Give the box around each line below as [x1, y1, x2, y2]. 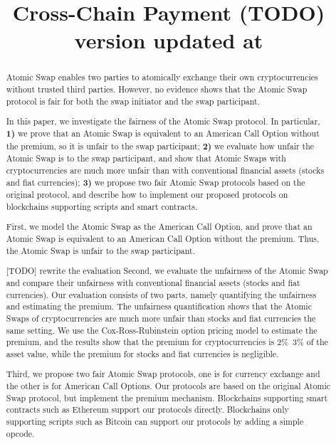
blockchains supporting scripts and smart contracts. [6, 200, 198, 212]
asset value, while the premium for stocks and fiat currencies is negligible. [6, 347, 279, 359]
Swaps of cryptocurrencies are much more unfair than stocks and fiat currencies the [6, 312, 316, 324]
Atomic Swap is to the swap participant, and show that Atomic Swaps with [6, 152, 286, 164]
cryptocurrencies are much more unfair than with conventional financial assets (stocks [6, 164, 325, 176]
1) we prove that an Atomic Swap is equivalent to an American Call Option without [6, 127, 320, 139]
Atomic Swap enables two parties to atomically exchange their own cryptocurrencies [6, 71, 318, 83]
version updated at [74, 26, 263, 55]
